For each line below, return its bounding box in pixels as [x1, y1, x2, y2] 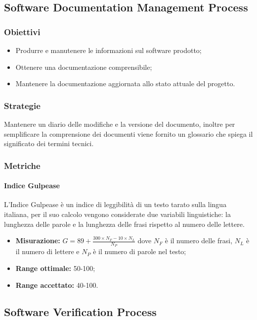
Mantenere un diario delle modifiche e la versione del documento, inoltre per [4, 119, 235, 129]
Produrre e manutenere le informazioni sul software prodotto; [15, 45, 202, 55]
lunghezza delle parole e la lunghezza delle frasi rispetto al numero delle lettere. [4, 218, 245, 229]
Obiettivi [4, 25, 41, 38]
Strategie [4, 99, 41, 111]
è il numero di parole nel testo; [93, 246, 186, 257]
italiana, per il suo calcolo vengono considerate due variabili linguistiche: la [4, 209, 231, 219]
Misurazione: [15, 235, 60, 246]
